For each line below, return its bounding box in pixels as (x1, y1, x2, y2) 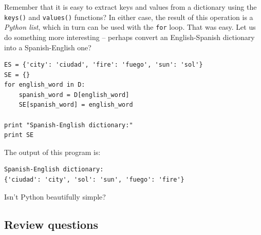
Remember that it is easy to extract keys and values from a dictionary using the (4, 2, 257, 12)
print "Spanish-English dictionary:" (4, 121, 133, 129)
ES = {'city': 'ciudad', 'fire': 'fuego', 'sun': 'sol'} (4, 61, 203, 69)
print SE (4, 131, 34, 139)
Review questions (4, 216, 99, 232)
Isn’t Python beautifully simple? (4, 191, 106, 202)
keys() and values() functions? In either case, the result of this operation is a (4, 11, 253, 22)
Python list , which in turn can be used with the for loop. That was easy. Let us (4, 22, 256, 32)
